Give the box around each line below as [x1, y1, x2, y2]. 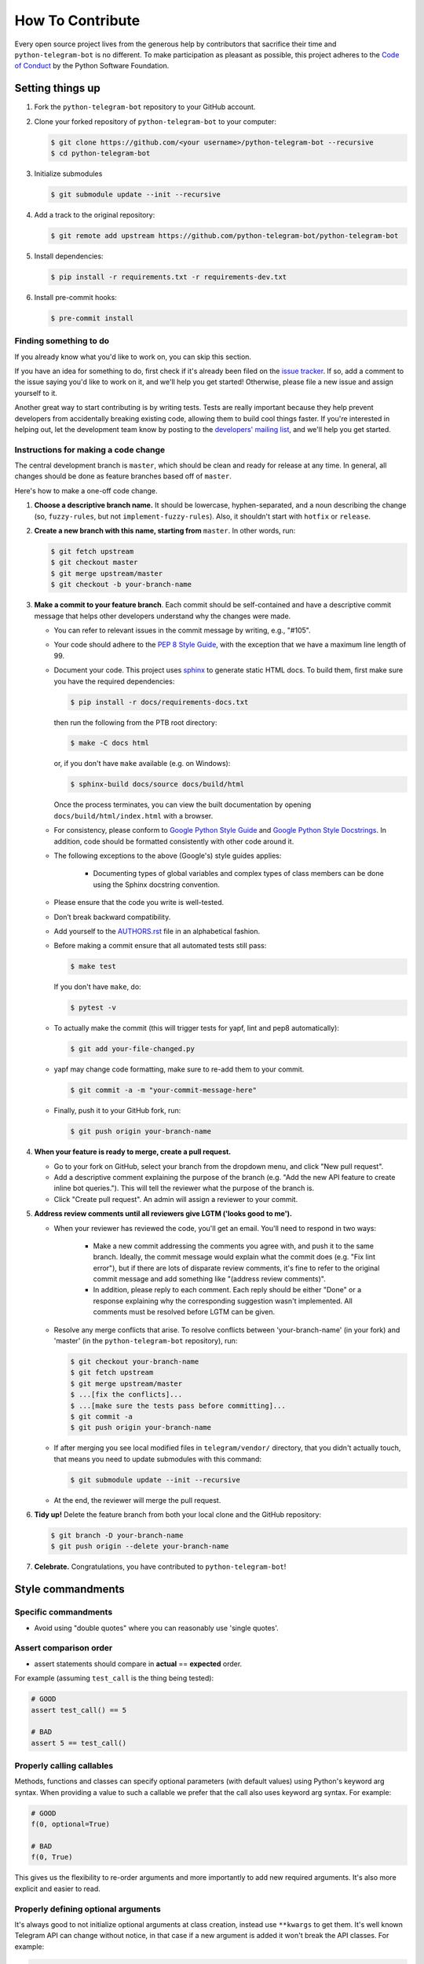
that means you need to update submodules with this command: [53, 1454, 262, 1464]
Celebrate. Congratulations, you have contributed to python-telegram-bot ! [34, 1562, 287, 1571]
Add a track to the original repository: [34, 210, 155, 219]
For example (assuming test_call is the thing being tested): [14, 1673, 214, 1683]
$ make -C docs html [70, 738, 149, 748]
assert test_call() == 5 [31, 1706, 127, 1714]
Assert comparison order [14, 1643, 113, 1654]
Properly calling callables [14, 1761, 114, 1772]
